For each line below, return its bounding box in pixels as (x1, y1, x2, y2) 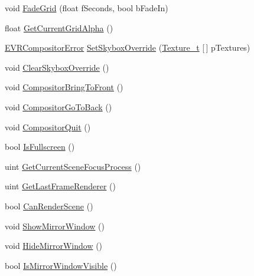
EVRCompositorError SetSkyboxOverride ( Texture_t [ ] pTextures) (5, 41, 250, 54)
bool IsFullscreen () (5, 140, 75, 153)
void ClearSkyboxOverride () (5, 61, 109, 73)
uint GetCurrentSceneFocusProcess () (5, 160, 141, 172)
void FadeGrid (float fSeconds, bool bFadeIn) (5, 2, 168, 14)
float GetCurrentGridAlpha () (5, 21, 113, 34)
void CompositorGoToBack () (5, 100, 112, 113)
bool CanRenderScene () (5, 199, 93, 212)
